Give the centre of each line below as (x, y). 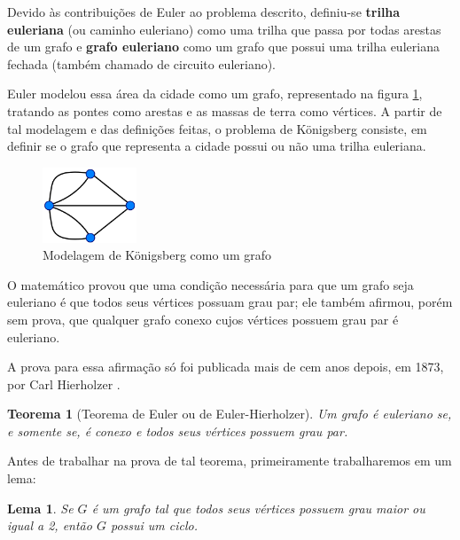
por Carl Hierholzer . (64, 383)
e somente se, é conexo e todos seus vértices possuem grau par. (178, 430)
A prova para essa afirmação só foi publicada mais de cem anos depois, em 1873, (226, 367)
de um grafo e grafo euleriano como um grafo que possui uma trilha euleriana (223, 47)
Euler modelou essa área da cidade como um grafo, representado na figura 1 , (215, 94)
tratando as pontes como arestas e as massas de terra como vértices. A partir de (225, 110)
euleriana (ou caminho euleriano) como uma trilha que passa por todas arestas (224, 29)
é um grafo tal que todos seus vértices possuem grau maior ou (258, 508)
